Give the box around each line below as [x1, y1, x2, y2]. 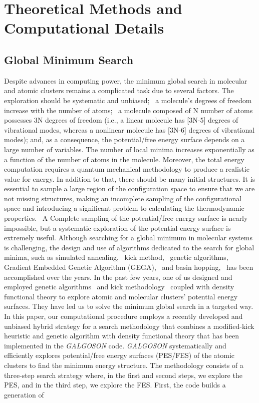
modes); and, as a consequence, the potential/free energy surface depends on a [4, 134, 245, 145]
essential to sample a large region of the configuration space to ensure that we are [4, 183, 255, 194]
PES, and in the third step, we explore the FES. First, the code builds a [4, 379, 226, 390]
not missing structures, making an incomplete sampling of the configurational [4, 193, 242, 203]
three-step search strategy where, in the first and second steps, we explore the [4, 369, 242, 380]
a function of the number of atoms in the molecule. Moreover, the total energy [4, 154, 244, 164]
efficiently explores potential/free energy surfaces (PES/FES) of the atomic [4, 350, 235, 360]
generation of [4, 389, 44, 399]
